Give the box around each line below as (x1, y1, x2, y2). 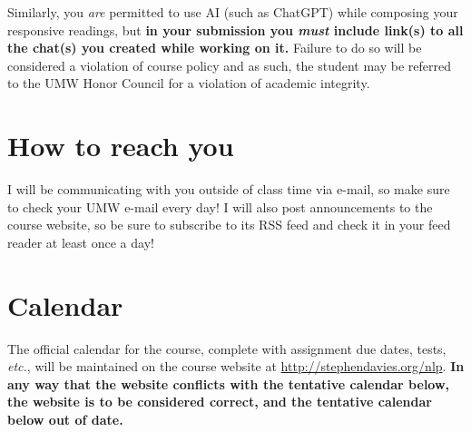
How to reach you (7, 127, 234, 164)
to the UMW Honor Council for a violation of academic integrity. (7, 74, 370, 93)
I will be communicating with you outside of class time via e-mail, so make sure (7, 180, 450, 199)
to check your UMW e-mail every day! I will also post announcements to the (7, 197, 433, 216)
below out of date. (7, 409, 123, 428)
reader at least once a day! (7, 232, 154, 251)
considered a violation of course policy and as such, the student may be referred (7, 55, 452, 74)
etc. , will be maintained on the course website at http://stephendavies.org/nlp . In (7, 357, 465, 376)
